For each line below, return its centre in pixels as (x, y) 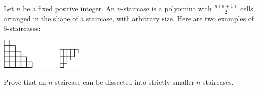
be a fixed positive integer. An (69, 9)
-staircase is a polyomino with (166, 9)
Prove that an (25, 81)
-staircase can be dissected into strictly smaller (123, 81)
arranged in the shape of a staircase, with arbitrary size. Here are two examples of (129, 18)
